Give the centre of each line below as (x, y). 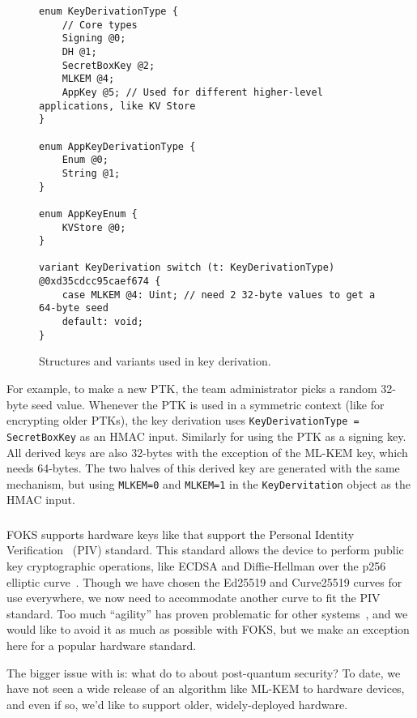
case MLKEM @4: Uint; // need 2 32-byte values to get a (219, 295)
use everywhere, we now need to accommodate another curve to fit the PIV (194, 598)
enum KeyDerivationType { (109, 11)
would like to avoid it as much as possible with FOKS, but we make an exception (208, 629)
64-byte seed (74, 308)
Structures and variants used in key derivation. (155, 361)
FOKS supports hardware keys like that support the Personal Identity (181, 534)
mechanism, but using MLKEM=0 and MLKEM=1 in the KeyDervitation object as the (209, 483)
